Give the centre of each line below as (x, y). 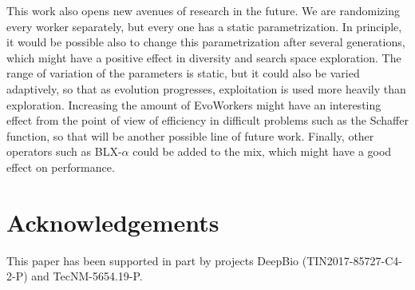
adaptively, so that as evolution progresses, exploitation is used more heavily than (206, 88)
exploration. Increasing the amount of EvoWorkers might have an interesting (194, 104)
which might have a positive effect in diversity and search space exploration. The (204, 57)
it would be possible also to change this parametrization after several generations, (206, 42)
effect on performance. (61, 167)
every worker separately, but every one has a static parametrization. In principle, (204, 26)
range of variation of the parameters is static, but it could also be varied (183, 73)
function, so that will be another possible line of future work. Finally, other (190, 135)
